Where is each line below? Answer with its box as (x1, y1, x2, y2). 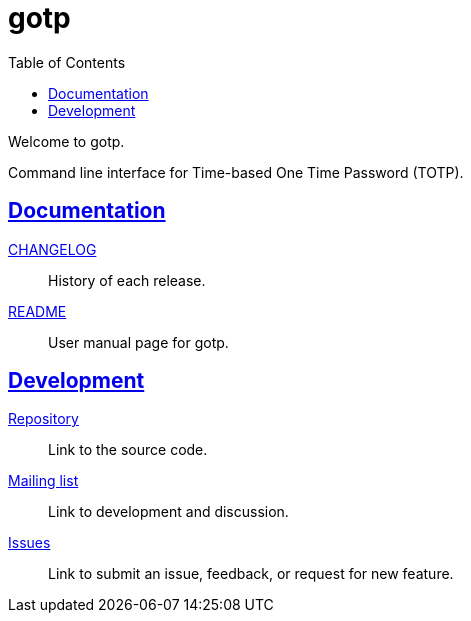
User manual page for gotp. (48, 333, 229, 351)
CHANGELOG (8, 240, 97, 258)
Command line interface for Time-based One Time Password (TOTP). (8, 163, 464, 181)
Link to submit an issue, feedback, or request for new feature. (48, 565, 454, 583)
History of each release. (48, 271, 206, 289)
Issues (8, 534, 51, 552)
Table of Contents (8, 53, 126, 71)
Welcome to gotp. (8, 132, 125, 150)
